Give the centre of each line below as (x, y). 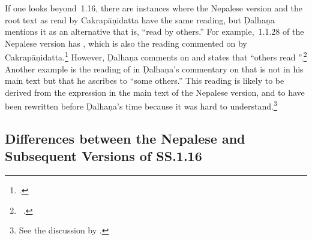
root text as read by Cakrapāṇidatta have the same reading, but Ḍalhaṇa (140, 19)
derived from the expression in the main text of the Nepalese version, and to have (155, 92)
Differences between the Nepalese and (125, 139)
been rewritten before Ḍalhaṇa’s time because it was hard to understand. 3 (141, 105)
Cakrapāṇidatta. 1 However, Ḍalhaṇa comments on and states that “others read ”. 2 (156, 56)
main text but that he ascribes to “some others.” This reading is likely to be (145, 80)
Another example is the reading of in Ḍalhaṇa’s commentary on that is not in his (154, 69)
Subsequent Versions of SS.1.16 (103, 156)
